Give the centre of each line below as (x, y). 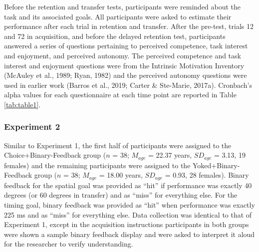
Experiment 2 (32, 126)
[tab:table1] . (22, 104)
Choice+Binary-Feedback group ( (55, 155)
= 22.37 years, (170, 155)
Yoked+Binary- (216, 165)
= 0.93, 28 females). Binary (207, 175)
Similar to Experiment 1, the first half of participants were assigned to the (118, 145)
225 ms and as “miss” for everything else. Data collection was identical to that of (128, 214)
